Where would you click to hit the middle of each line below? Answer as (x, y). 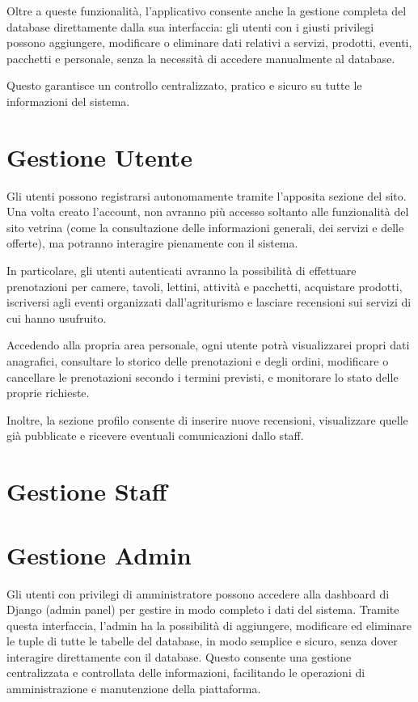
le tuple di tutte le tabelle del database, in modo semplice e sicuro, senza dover (202, 641)
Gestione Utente (100, 156)
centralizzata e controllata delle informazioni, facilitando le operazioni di (186, 672)
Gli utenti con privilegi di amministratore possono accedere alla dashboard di (198, 593)
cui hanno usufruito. (57, 317)
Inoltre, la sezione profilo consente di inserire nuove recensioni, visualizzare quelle (207, 419)
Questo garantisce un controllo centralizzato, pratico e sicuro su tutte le (184, 85)
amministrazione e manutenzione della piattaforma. (134, 689)
